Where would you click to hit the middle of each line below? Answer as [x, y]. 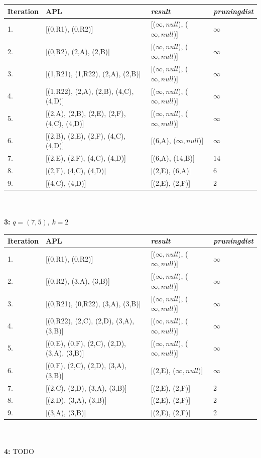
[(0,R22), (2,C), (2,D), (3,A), [90, 321]
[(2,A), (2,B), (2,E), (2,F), [86, 113]
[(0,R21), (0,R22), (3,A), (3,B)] [93, 303]
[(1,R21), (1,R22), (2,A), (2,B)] [93, 74]
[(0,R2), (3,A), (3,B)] [78, 281]
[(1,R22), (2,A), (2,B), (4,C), [90, 91]
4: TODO [19, 451]
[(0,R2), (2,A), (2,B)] [78, 51]
